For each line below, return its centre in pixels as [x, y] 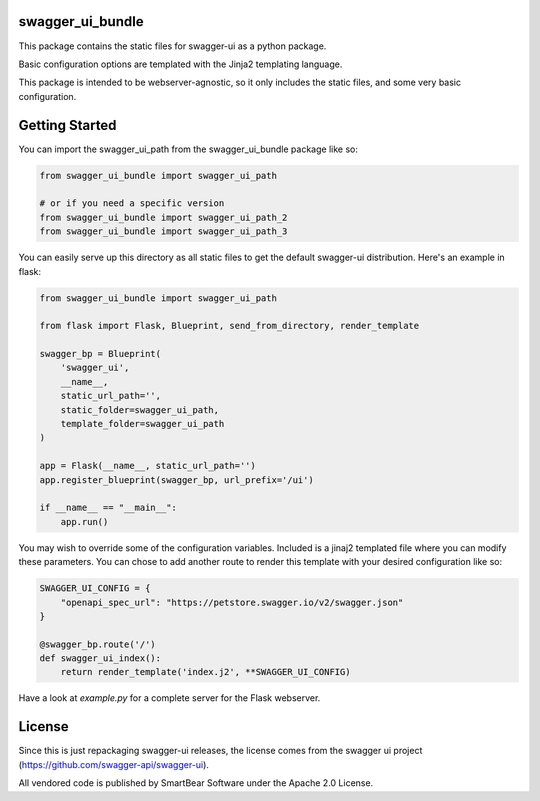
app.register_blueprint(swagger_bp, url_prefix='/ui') [176, 479]
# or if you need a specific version [132, 203]
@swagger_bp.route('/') [98, 644]
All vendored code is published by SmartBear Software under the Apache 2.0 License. [196, 783]
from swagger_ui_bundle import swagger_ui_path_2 [163, 217]
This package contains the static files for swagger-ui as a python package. [172, 46]
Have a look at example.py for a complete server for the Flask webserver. [169, 698]
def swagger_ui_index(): [100, 658]
